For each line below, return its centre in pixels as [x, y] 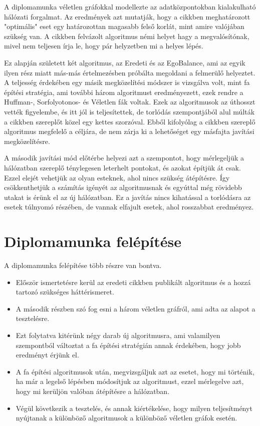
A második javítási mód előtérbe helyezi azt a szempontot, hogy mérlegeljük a [124, 158]
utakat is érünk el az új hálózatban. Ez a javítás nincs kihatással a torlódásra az [127, 197]
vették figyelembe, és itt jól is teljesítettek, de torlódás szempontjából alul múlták [129, 111]
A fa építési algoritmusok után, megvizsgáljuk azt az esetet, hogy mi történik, [135, 371]
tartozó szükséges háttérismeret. [65, 292]
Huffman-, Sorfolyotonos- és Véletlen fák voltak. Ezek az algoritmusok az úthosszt [130, 102]
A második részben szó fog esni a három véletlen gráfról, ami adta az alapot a [136, 308]
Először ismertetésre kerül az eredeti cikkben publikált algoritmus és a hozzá [133, 282]
